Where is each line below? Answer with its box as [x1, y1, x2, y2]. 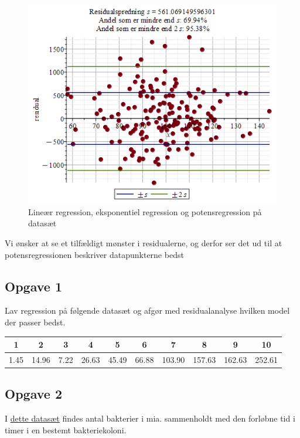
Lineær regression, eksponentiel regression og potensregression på [28, 205, 262, 218]
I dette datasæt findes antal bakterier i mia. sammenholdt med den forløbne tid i [5, 412, 295, 425]
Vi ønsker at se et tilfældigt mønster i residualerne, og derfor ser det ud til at [5, 236, 282, 249]
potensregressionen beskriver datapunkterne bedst [5, 248, 184, 260]
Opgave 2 [5, 385, 62, 403]
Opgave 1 [5, 277, 62, 295]
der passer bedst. [5, 315, 66, 328]
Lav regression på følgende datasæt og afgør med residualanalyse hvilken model [5, 304, 290, 317]
